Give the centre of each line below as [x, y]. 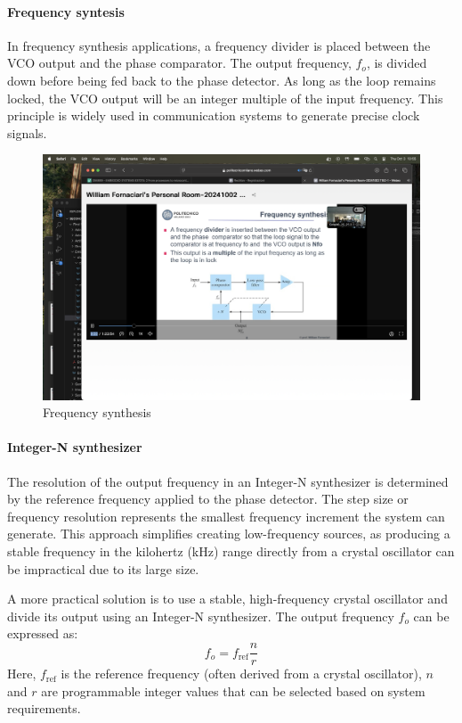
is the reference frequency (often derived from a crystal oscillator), [241, 674]
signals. [27, 132]
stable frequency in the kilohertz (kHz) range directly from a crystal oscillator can [231, 551]
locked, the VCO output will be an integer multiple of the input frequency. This [225, 98]
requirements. [44, 708]
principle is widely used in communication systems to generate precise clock [214, 115]
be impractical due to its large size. [103, 568]
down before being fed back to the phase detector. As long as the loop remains [222, 80]
